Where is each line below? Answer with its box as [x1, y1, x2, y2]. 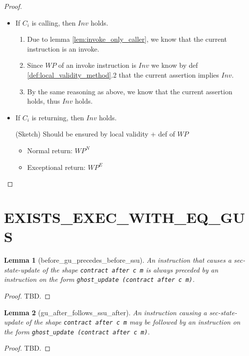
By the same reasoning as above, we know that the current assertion [27, 86, 232, 96]
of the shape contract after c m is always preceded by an [42, 264, 219, 274]
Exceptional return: [27, 162, 86, 172]
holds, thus [27, 96, 60, 106]
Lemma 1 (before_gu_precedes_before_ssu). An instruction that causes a [4, 255, 232, 265]
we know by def [151, 60, 198, 70]
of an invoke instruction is [58, 60, 136, 70]
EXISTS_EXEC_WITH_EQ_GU [4, 207, 245, 227]
